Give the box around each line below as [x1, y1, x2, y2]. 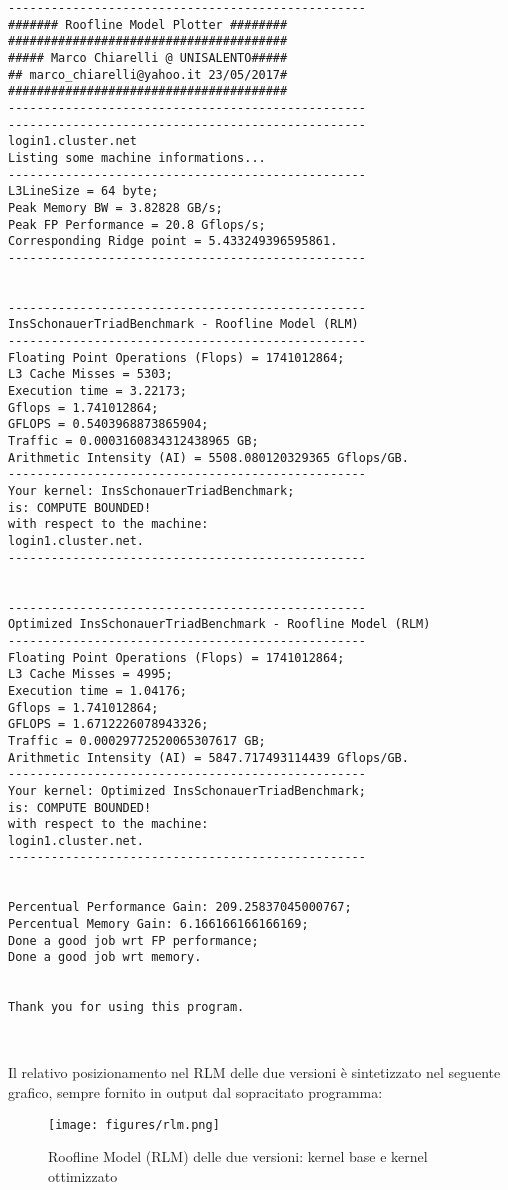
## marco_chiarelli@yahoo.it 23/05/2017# [8, 67, 288, 82]
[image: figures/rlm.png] [48, 1117, 220, 1132]
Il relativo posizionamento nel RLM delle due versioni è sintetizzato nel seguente [8, 1062, 501, 1083]
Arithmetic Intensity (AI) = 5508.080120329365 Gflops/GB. [8, 450, 409, 465]
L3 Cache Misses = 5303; [8, 367, 173, 382]
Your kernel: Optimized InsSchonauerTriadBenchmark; [8, 783, 366, 798]
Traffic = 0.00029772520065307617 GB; [8, 733, 266, 748]
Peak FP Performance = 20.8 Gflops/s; [8, 217, 266, 232]
